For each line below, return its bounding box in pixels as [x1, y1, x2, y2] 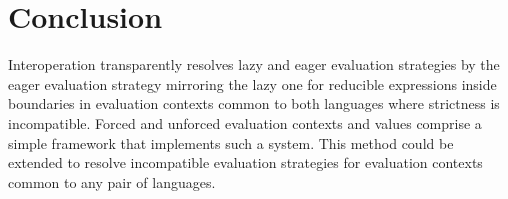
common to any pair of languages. [8, 171, 216, 192]
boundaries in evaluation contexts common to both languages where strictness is [8, 93, 500, 114]
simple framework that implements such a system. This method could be [8, 132, 454, 153]
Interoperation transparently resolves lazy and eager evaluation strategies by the [8, 54, 500, 75]
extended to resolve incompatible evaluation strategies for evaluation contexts [8, 152, 483, 173]
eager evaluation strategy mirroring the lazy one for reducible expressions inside [8, 73, 497, 94]
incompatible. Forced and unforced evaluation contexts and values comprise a [8, 112, 482, 133]
